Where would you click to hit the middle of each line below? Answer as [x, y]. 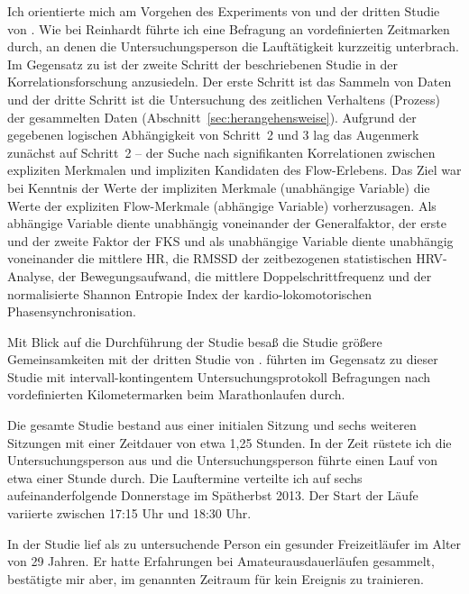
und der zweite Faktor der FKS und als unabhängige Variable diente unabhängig [230, 240]
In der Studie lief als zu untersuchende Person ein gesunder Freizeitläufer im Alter [234, 543]
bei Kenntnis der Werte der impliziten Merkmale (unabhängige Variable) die [219, 187]
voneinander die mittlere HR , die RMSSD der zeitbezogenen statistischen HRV [225, 258]
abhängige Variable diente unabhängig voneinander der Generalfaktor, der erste [227, 223]
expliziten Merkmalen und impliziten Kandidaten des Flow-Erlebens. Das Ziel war [234, 170]
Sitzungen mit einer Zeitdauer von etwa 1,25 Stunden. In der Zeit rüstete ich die [230, 442]
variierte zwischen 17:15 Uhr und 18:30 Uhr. [129, 513]
